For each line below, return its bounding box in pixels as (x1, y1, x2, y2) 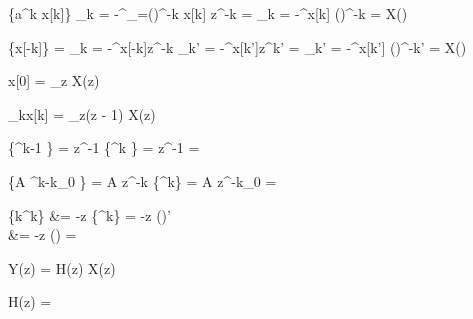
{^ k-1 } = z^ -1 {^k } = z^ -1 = (8, 137, 200, 158)
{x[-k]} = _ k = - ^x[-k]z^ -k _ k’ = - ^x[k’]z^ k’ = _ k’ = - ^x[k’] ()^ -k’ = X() (8, 36, 467, 57)
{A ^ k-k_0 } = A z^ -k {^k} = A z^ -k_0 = (8, 170, 277, 191)
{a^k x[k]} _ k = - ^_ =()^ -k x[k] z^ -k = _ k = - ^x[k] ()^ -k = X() (8, 3, 408, 23)
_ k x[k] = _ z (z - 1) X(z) (8, 103, 156, 124)
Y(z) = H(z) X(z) (8, 257, 116, 278)
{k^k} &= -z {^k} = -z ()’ (8, 204, 171, 225)
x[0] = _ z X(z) (8, 70, 100, 91)
